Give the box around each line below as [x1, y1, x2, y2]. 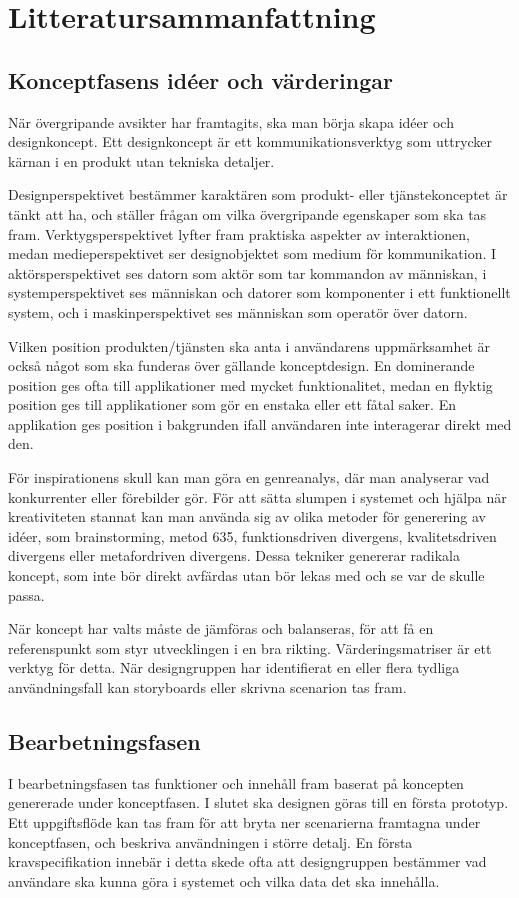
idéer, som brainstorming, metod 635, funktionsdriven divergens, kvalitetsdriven [8, 525, 497, 546]
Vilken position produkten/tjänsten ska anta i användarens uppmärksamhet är [8, 335, 491, 356]
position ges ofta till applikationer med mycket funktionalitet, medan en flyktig [8, 374, 493, 395]
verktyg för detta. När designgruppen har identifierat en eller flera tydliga [8, 657, 460, 678]
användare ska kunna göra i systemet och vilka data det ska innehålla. [8, 870, 440, 891]
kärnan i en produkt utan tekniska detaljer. [8, 150, 275, 171]
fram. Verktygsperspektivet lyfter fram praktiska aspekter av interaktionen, [8, 223, 470, 244]
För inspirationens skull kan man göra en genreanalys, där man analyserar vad [8, 467, 490, 488]
